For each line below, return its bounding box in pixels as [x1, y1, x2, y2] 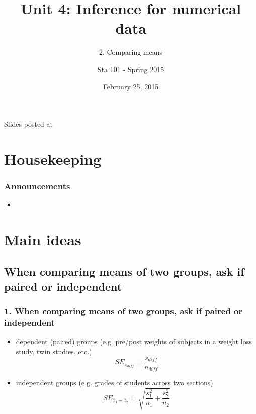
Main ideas [4, 229, 81, 250]
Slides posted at [4, 119, 53, 129]
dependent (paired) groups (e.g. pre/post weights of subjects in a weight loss [16, 336, 252, 347]
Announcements [4, 179, 70, 192]
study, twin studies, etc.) [16, 346, 92, 357]
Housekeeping [4, 148, 102, 169]
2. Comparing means [99, 47, 163, 57]
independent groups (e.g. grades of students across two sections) [16, 377, 213, 388]
